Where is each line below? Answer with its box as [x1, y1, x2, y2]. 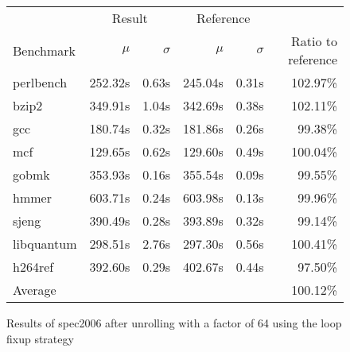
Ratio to [290, 32, 337, 50]
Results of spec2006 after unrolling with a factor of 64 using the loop [6, 315, 342, 331]
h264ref [13, 257, 54, 276]
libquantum [13, 234, 77, 253]
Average [13, 280, 56, 299]
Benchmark [13, 41, 76, 60]
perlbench [13, 73, 68, 91]
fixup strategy [6, 330, 74, 346]
